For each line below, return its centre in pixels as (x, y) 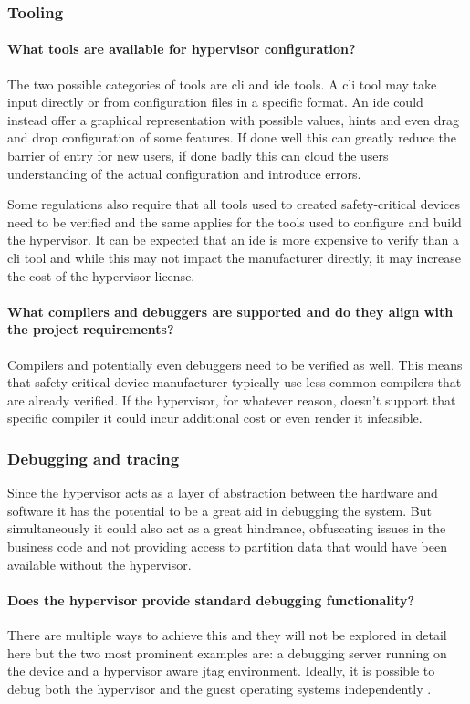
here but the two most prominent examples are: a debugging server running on (227, 652)
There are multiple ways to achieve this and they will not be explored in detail (227, 634)
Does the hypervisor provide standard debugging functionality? (211, 599)
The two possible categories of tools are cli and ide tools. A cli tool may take (222, 84)
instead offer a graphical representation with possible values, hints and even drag (233, 119)
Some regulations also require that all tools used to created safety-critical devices (234, 204)
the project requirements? (91, 329)
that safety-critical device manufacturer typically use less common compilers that (235, 382)
